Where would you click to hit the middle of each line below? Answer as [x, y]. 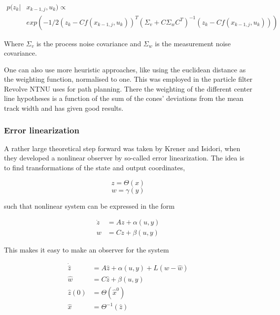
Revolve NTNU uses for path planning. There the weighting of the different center [128, 88]
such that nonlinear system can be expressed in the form [89, 205]
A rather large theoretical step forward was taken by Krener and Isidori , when [122, 148]
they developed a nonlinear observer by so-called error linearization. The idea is [124, 158]
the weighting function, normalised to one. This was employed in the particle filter [128, 79]
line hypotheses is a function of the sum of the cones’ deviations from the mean [124, 98]
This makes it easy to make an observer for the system [87, 250]
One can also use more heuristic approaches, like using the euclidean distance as [125, 69]
